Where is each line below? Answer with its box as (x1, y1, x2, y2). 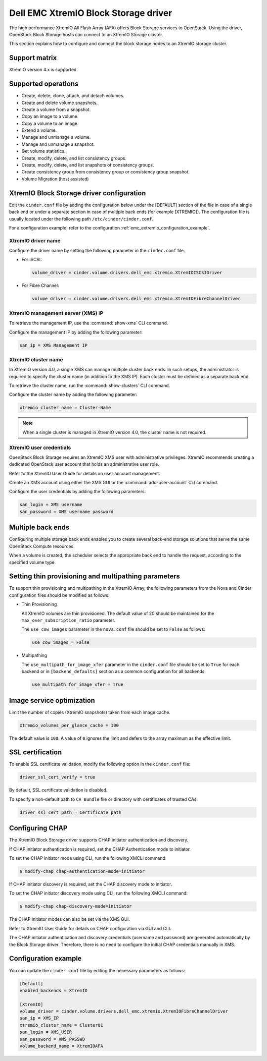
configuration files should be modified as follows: (9, 592, 110, 598)
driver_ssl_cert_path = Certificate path (19, 809, 122, 815)
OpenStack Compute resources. (9, 543, 75, 549)
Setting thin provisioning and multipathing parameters (9, 572, 180, 581)
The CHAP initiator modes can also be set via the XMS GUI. (9, 916, 130, 922)
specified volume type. (9, 559, 56, 565)
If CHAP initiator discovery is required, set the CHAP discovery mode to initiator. (9, 881, 173, 887)
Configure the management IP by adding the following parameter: (9, 329, 143, 335)
